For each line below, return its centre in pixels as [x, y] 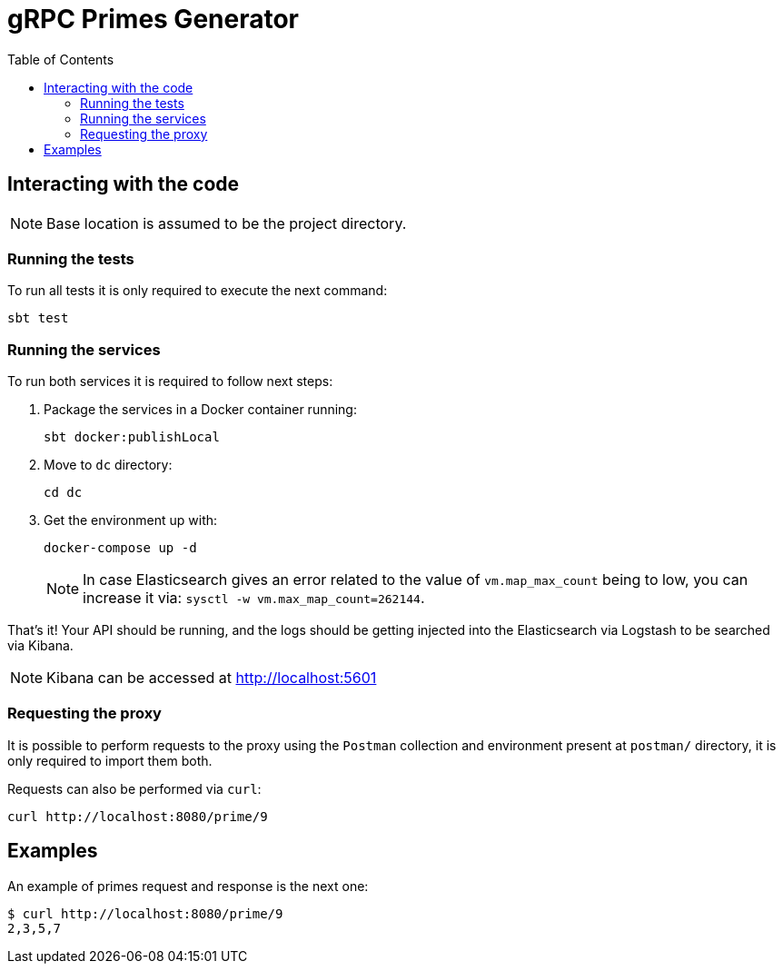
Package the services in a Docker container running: [200, 410]
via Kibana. [40, 646]
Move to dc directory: [108, 465]
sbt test [38, 318]
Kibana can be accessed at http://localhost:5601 [212, 678]
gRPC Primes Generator [154, 19]
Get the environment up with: [131, 520]
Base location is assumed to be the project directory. [227, 223]
